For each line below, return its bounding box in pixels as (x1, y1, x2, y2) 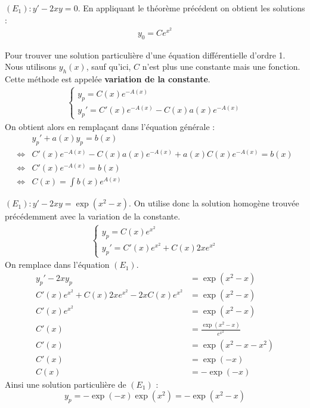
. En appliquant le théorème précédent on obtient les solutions (77, 2, 305, 14)
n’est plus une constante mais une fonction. (142, 60, 300, 73)
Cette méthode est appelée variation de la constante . (5, 73, 210, 85)
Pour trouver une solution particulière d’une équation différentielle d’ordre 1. (5, 48, 286, 61)
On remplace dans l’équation (5, 258, 110, 271)
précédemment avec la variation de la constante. (5, 210, 181, 222)
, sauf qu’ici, (86, 60, 131, 73)
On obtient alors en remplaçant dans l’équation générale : (5, 120, 215, 132)
